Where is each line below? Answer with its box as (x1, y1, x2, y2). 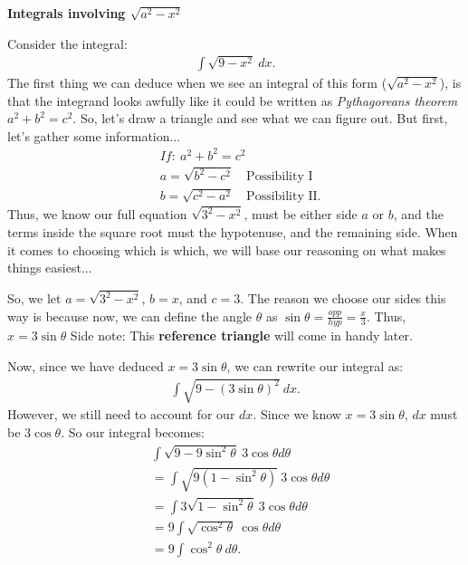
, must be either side (244, 205, 358, 224)
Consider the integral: (7, 34, 128, 53)
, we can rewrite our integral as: (226, 357, 404, 376)
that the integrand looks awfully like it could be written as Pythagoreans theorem (7, 91, 458, 110)
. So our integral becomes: (61, 422, 205, 441)
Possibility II (246, 190, 318, 204)
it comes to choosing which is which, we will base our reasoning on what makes (7, 240, 446, 259)
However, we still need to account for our (7, 405, 235, 424)
